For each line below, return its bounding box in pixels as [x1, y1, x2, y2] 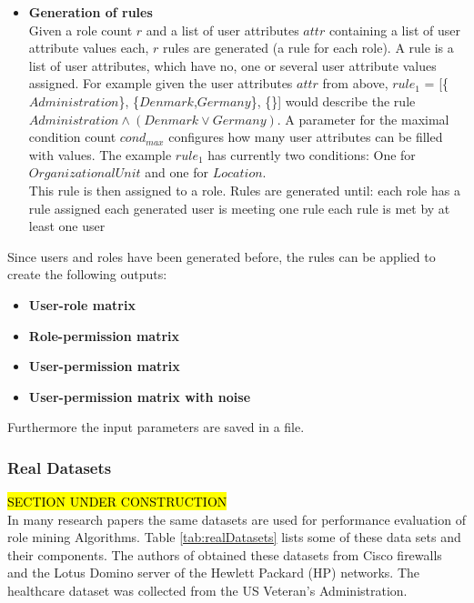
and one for [145, 163, 208, 182]
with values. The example [28, 145, 172, 164]
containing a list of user [328, 20, 460, 39]
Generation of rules [28, 3, 153, 21]
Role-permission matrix [28, 326, 180, 345]
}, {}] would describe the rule [250, 91, 416, 110]
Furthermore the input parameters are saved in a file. [7, 417, 305, 437]
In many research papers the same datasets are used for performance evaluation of [7, 509, 466, 528]
